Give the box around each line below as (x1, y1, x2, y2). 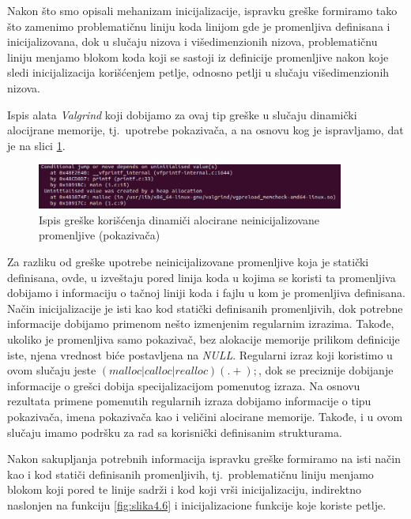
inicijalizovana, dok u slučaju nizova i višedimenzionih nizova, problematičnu (7, 33, 378, 50)
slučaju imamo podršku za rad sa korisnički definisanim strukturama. (7, 423, 342, 440)
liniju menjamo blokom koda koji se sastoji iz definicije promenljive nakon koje (7, 48, 389, 65)
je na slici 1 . (7, 137, 66, 153)
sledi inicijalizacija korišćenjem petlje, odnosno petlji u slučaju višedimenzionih (7, 64, 390, 81)
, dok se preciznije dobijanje (258, 362, 394, 378)
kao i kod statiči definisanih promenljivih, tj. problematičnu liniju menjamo (7, 465, 374, 482)
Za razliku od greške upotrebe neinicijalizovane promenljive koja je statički (7, 254, 369, 270)
